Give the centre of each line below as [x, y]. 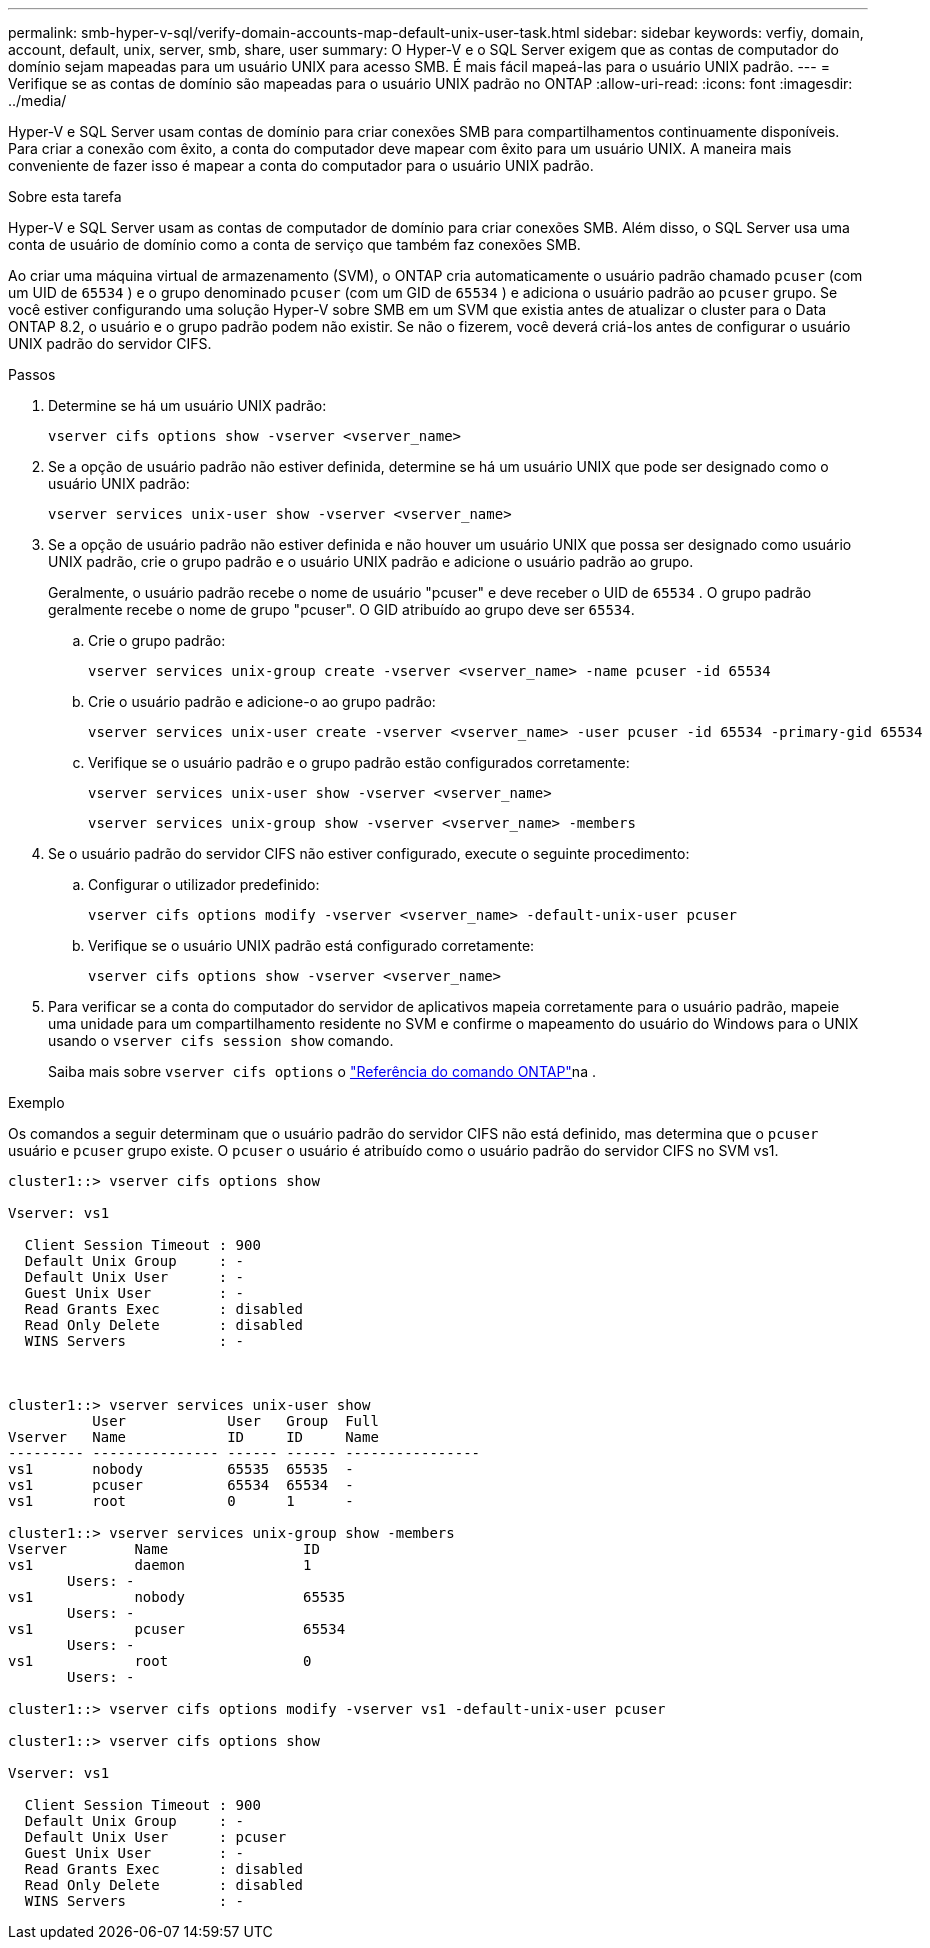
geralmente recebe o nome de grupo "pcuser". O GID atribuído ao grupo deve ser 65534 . [341, 609]
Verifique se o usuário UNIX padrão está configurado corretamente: [311, 945]
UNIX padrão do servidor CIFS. [110, 343]
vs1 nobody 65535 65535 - [181, 1469]
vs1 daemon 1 [160, 1565]
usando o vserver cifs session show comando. [221, 1040]
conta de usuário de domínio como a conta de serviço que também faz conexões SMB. [294, 244]
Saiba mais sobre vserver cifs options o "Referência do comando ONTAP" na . [322, 1071]
